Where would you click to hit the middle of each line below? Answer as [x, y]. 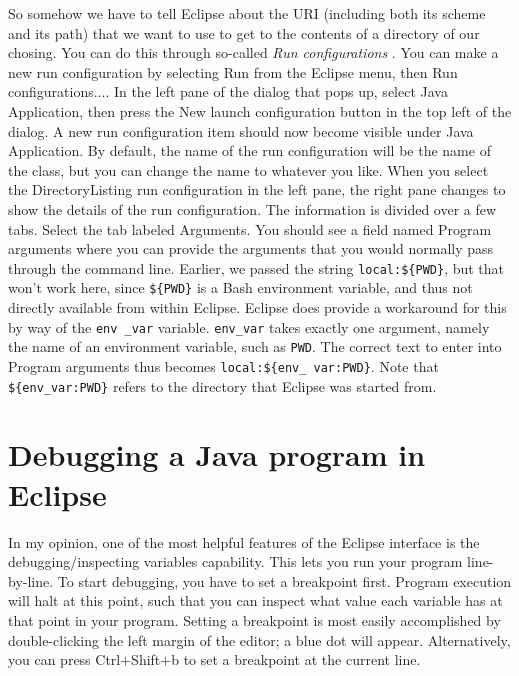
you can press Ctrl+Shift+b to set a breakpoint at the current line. [214, 659]
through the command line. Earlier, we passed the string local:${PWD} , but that [256, 267]
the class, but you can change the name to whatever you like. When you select [248, 169]
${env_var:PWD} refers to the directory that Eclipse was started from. [222, 385]
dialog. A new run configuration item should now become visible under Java [241, 130]
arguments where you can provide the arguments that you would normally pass [251, 248]
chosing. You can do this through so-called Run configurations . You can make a [253, 52]
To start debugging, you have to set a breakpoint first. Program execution [284, 580]
